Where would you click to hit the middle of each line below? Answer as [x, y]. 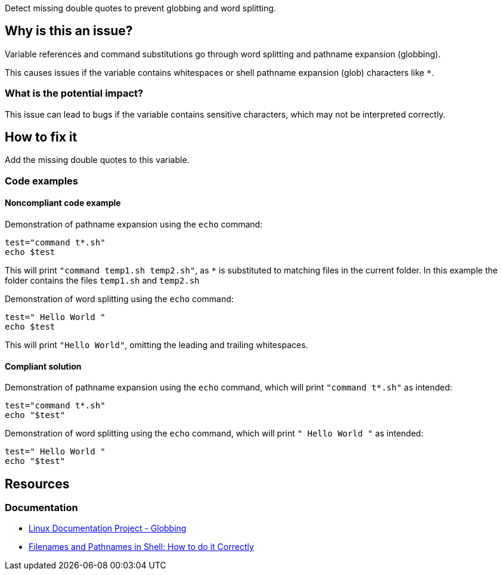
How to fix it [41, 137]
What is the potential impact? [74, 93]
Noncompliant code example [63, 203]
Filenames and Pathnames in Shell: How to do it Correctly [141, 547]
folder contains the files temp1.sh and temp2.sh [102, 281]
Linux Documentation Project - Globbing [108, 528]
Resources [37, 484]
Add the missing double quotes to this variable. [97, 160]
